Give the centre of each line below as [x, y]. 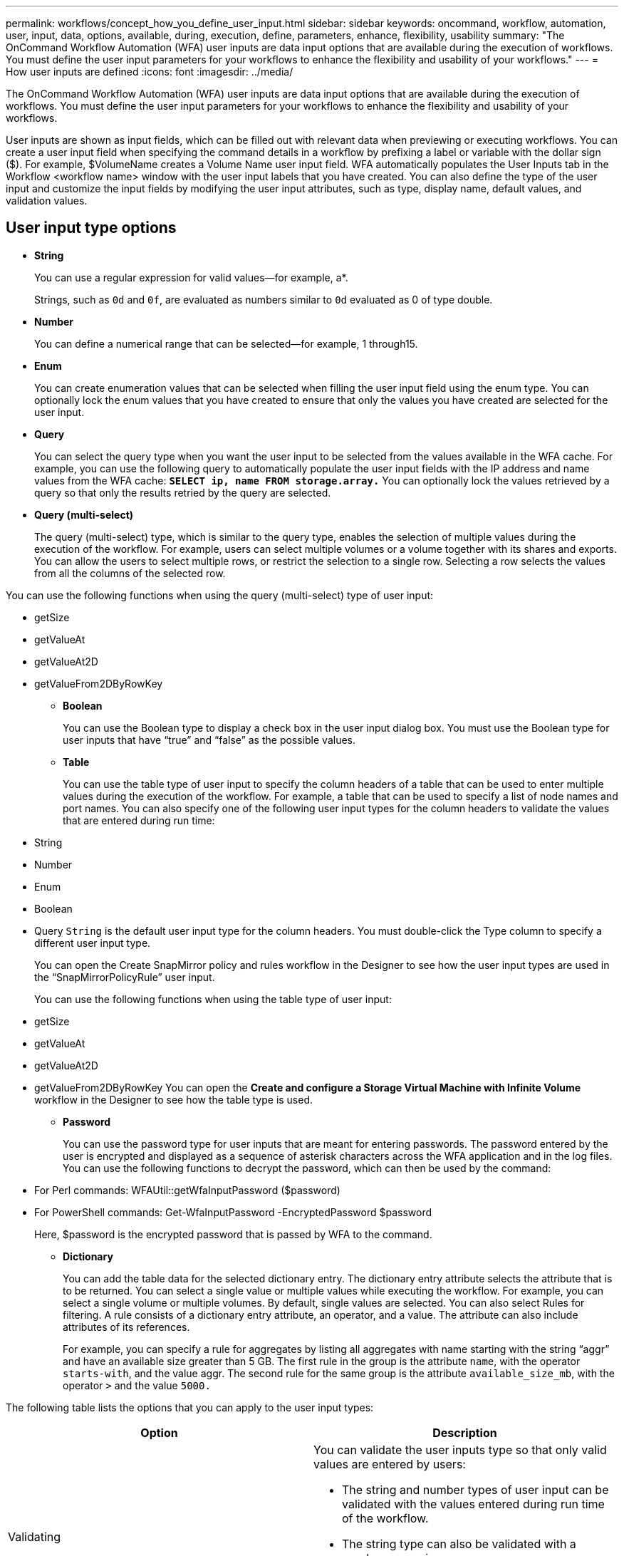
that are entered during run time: [139, 820]
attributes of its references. [126, 1327]
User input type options [91, 228]
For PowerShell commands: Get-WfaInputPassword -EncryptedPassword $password [233, 1212]
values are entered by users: [390, 1464]
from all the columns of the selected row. [130, 573]
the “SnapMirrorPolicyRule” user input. [125, 977]
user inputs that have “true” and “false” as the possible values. [209, 740]
